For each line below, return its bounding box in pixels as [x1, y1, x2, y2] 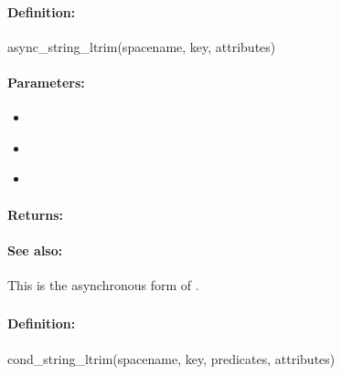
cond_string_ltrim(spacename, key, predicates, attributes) [7, 349, 336, 368]
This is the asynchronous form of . [7, 275, 199, 294]
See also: [7, 240, 63, 259]
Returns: [7, 204, 64, 224]
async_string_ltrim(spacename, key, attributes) [7, 36, 276, 56]
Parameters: [7, 72, 85, 91]
